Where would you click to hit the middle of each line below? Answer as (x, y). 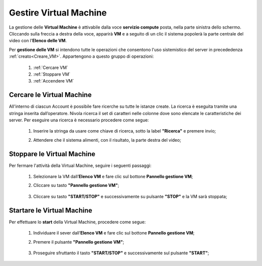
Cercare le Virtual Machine (50, 95)
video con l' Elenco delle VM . (38, 41)
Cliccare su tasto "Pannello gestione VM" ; (76, 185)
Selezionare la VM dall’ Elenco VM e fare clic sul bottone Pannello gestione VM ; (113, 177)
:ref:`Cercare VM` (51, 67)
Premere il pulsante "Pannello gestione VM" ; (79, 242)
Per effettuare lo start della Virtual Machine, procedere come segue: (77, 222)
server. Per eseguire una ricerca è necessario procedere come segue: (79, 120)
